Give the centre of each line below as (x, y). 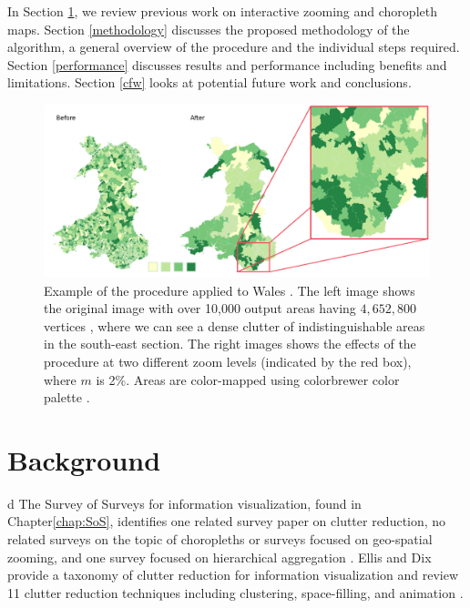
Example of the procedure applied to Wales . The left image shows (230, 290)
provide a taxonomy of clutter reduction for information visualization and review (233, 575)
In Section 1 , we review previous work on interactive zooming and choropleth (222, 11)
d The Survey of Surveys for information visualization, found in (184, 503)
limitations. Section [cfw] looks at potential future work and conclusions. (209, 82)
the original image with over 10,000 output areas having (200, 308)
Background (84, 459)
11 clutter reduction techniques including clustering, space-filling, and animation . (235, 592)
